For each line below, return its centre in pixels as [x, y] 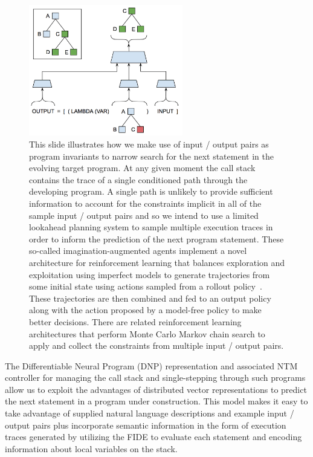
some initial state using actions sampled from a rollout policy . [146, 286]
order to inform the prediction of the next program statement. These [156, 238]
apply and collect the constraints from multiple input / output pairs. [156, 345]
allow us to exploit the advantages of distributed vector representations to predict [156, 389]
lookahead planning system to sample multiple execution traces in [151, 227]
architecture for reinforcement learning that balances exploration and [157, 262]
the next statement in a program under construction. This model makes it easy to [156, 401]
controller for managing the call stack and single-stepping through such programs [155, 378]
